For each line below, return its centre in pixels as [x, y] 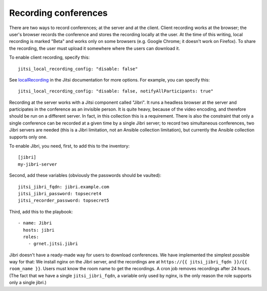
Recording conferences [59, 13]
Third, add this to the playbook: [41, 211]
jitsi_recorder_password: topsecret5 [64, 201]
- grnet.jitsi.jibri [53, 244]
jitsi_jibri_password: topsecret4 [60, 193]
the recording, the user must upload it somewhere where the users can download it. [95, 48]
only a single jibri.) [28, 283]
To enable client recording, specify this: [49, 57]
